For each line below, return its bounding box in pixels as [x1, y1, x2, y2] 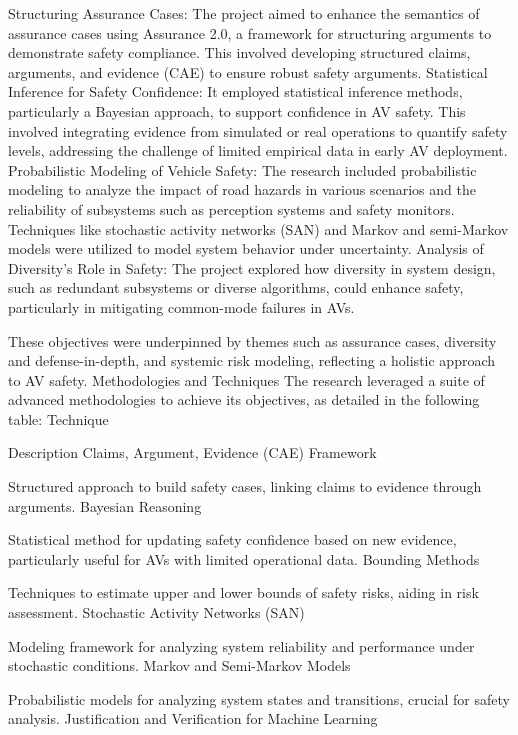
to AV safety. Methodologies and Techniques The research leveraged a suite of [8, 369, 485, 390]
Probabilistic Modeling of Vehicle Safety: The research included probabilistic [8, 159, 477, 180]
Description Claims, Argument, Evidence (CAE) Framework [8, 442, 377, 463]
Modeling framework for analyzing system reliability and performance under [8, 635, 475, 656]
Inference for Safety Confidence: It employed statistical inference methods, [8, 81, 463, 102]
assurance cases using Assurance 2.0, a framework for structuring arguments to [8, 22, 492, 43]
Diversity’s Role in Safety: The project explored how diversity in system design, [8, 257, 496, 278]
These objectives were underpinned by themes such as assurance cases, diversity [8, 330, 497, 351]
